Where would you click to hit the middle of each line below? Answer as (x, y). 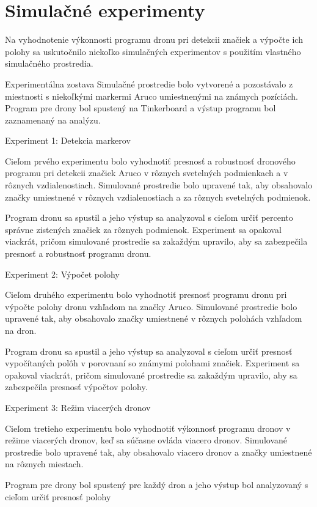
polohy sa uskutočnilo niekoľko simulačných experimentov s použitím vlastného (153, 51)
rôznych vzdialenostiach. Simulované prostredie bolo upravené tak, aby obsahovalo (159, 185)
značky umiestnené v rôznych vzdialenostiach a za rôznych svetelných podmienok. (158, 197)
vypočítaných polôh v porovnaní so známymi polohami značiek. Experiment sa (152, 363)
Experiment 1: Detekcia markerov (68, 140)
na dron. (21, 330)
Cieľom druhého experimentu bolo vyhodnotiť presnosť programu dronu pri (146, 294)
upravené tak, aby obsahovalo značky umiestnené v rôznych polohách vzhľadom (154, 318)
